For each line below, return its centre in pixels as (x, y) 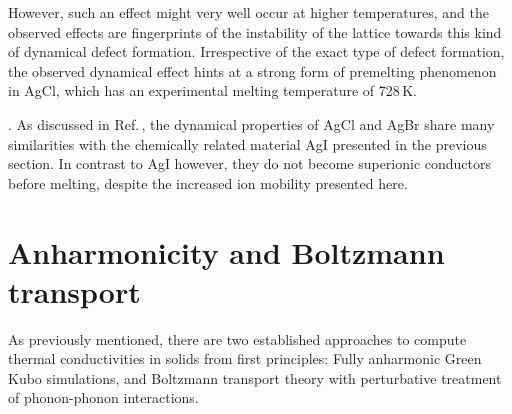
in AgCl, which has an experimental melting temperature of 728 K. (212, 90)
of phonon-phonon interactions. (103, 397)
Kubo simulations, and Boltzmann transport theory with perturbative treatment (255, 377)
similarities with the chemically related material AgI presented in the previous (247, 143)
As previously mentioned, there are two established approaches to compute (237, 338)
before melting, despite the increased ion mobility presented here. (208, 182)
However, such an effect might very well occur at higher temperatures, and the (248, 12)
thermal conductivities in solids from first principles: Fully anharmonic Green (245, 358)
